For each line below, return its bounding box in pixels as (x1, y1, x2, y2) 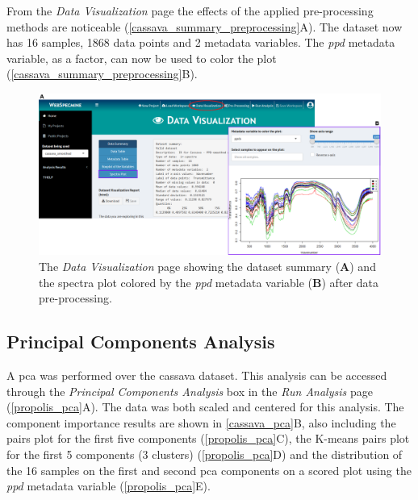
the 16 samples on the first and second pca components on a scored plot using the (6, 461, 412, 478)
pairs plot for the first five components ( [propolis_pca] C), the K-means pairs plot (6, 430, 410, 447)
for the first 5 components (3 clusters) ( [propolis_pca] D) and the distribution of (6, 445, 403, 462)
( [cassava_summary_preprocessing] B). (6, 65, 198, 82)
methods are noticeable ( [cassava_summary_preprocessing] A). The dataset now (6, 18, 403, 35)
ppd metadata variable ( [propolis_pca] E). (6, 477, 211, 494)
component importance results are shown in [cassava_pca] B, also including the (6, 414, 396, 431)
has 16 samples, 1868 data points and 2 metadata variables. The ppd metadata (6, 34, 395, 51)
